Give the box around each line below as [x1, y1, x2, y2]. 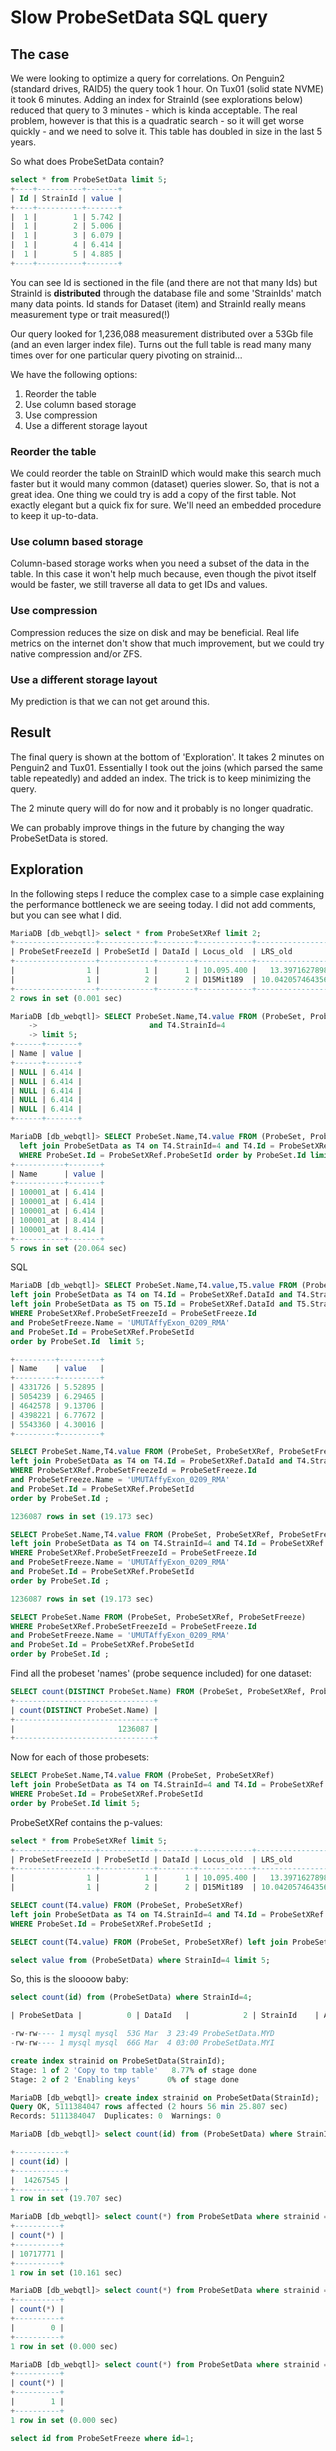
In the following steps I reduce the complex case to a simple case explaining [10, 887, 325, 900]
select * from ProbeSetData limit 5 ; [10, 175, 168, 185]
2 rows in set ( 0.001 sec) [10, 993, 123, 1003]
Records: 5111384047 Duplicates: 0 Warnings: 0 [10, 2111, 222, 2121]
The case [10, 46, 70, 63]
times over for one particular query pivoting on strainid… [10, 349, 243, 361]
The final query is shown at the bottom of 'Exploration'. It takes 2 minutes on [10, 751, 325, 763]
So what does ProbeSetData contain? [10, 156, 165, 167]
